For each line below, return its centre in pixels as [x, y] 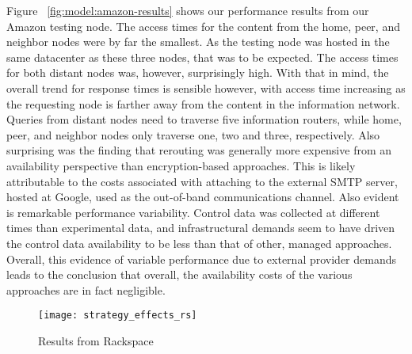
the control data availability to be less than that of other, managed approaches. [199, 243]
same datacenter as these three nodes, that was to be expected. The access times [202, 57]
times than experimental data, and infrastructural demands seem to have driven [201, 228]
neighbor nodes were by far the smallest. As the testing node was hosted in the [198, 42]
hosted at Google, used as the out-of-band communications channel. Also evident [203, 197]
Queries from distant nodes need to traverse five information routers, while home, [204, 119]
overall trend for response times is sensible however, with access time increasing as [206, 88]
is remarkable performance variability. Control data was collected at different [193, 212]
